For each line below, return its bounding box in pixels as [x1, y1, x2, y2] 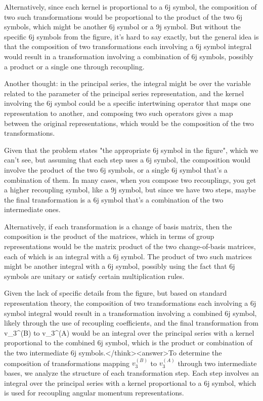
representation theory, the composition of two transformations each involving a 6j [4, 298, 256, 308]
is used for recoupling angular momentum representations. [4, 387, 184, 398]
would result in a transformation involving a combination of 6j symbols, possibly [4, 51, 253, 61]
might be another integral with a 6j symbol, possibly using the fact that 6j [4, 261, 235, 271]
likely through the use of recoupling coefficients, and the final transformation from [4, 317, 258, 328]
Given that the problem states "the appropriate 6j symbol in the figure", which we [4, 144, 258, 155]
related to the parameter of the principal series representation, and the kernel [4, 88, 244, 98]
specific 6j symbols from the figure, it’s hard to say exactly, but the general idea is [4, 31, 259, 42]
